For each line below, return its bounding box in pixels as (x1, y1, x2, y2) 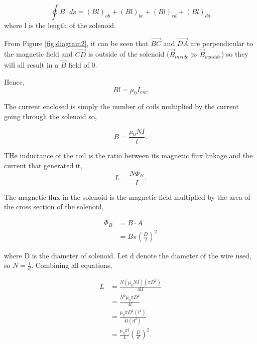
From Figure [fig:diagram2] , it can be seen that (4, 38, 149, 48)
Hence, (4, 77, 25, 87)
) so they (221, 49, 248, 59)
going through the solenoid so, (4, 111, 97, 122)
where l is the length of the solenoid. (4, 20, 116, 30)
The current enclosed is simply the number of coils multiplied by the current (4, 101, 239, 112)
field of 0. (68, 60, 97, 70)
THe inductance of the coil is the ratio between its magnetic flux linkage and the (4, 150, 253, 161)
